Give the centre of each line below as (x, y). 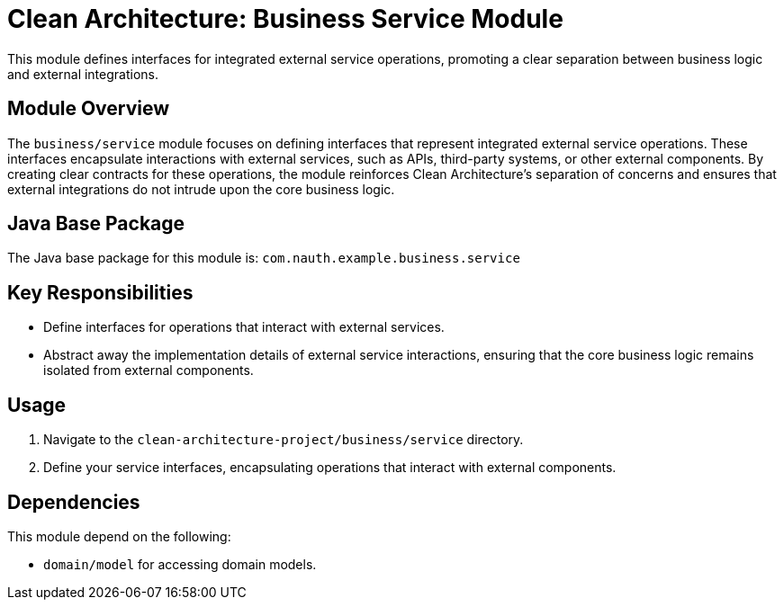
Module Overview (89, 109)
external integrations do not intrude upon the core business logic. (201, 189)
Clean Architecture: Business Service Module (285, 19)
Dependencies (74, 502)
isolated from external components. (149, 370)
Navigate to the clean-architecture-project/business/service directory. (284, 440)
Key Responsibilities (100, 292)
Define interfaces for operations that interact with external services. (244, 327)
